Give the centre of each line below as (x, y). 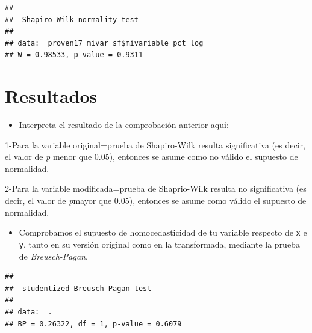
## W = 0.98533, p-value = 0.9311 (74, 55)
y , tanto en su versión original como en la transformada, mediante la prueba (159, 244)
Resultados (51, 96)
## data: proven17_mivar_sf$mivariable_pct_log (104, 43)
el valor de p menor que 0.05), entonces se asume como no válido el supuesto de (151, 157)
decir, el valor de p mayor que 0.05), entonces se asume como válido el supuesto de (156, 200)
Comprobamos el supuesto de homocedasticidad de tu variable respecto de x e (163, 232)
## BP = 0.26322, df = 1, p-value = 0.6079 (93, 324)
